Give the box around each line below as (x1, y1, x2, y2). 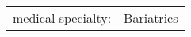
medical (13, 9, 55, 27)
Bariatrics (124, 9, 178, 27)
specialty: (59, 9, 112, 27)
